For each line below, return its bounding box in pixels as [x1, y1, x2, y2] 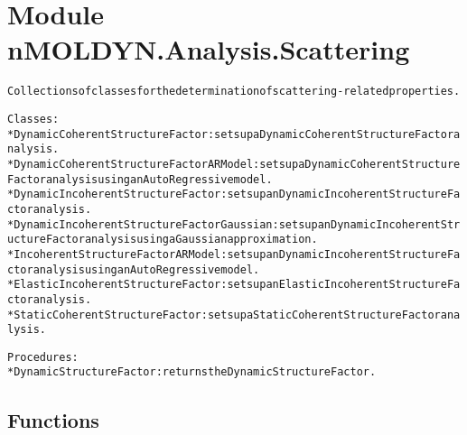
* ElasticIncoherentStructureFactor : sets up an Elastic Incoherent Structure [7, 278, 447, 292]
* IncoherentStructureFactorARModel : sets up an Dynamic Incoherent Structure [7, 247, 447, 261]
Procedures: [7, 350, 79, 364]
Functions [7, 405, 99, 433]
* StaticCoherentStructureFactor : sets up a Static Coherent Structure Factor [7, 308, 441, 321]
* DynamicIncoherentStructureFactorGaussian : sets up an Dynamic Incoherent [7, 217, 441, 231]
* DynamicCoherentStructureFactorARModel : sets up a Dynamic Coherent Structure [7, 157, 461, 171]
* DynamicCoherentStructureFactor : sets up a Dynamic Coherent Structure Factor [7, 127, 454, 141]
